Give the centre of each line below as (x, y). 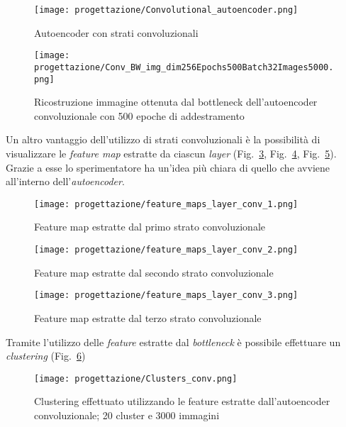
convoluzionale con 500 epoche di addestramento (139, 115)
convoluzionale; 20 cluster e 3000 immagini (127, 415)
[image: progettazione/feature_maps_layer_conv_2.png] (166, 250)
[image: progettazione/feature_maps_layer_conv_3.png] (166, 295)
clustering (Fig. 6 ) (46, 356)
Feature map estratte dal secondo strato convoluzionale (154, 272)
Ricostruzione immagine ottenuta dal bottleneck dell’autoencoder (176, 102)
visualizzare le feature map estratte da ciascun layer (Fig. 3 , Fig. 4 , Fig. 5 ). (171, 153)
